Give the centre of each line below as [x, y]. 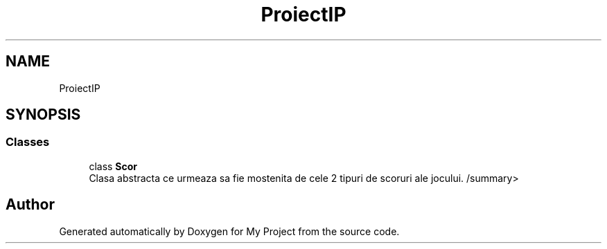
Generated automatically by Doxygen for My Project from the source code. [229, 231]
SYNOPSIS [43, 115]
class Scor [113, 166]
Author [30, 205]
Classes [28, 142]
